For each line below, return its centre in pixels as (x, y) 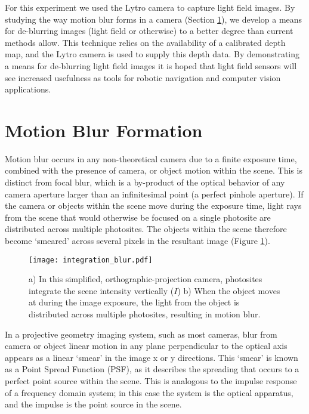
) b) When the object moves (229, 290)
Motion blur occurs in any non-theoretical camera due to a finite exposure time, (151, 158)
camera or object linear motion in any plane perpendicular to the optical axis (146, 346)
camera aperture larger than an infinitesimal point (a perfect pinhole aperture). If (154, 194)
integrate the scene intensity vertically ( (101, 290)
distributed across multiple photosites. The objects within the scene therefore (146, 229)
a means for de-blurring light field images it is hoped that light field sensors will (151, 65)
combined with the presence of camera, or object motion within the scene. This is (154, 170)
